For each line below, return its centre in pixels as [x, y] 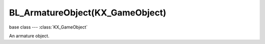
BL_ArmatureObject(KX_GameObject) [88, 13]
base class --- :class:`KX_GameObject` [48, 27]
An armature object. [29, 36]
